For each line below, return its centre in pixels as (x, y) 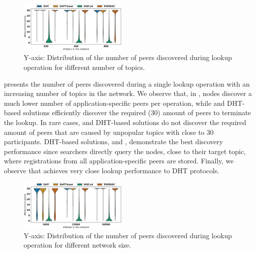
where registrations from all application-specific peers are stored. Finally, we (119, 161)
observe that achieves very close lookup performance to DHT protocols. (112, 170)
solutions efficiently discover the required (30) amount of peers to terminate (137, 112)
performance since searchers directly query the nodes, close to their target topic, (125, 151)
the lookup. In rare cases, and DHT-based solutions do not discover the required (125, 122)
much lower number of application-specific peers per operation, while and (114, 103)
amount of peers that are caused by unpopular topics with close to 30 (109, 132)
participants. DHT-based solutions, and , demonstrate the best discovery (113, 142)
